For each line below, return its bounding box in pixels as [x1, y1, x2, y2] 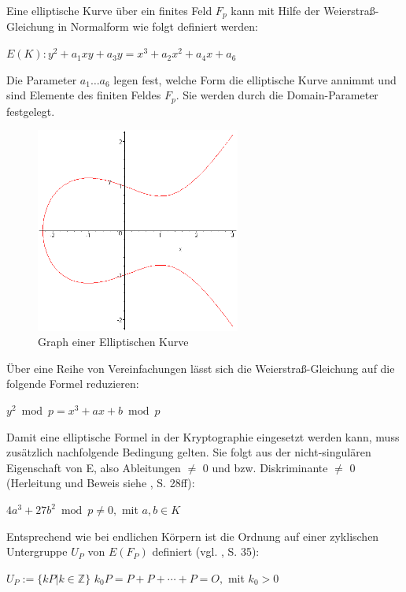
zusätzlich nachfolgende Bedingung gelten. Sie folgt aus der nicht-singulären [6, 444, 371, 460]
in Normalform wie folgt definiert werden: [57, 18, 258, 35]
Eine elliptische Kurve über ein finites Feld [6, 2, 212, 18]
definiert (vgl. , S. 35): [152, 543, 260, 560]
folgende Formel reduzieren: [6, 375, 139, 392]
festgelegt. [6, 102, 55, 119]
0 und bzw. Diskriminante [202, 459, 328, 475]
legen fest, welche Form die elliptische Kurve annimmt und [113, 71, 397, 87]
